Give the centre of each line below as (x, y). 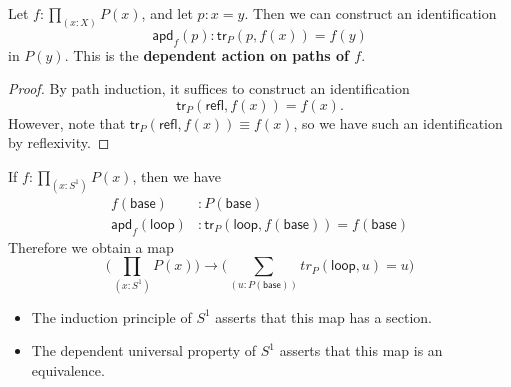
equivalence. (68, 369)
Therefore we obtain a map (91, 246)
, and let (167, 13)
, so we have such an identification (398, 122)
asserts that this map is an (361, 350)
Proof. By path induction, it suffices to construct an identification (209, 88)
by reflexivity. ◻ (59, 142)
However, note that (67, 122)
